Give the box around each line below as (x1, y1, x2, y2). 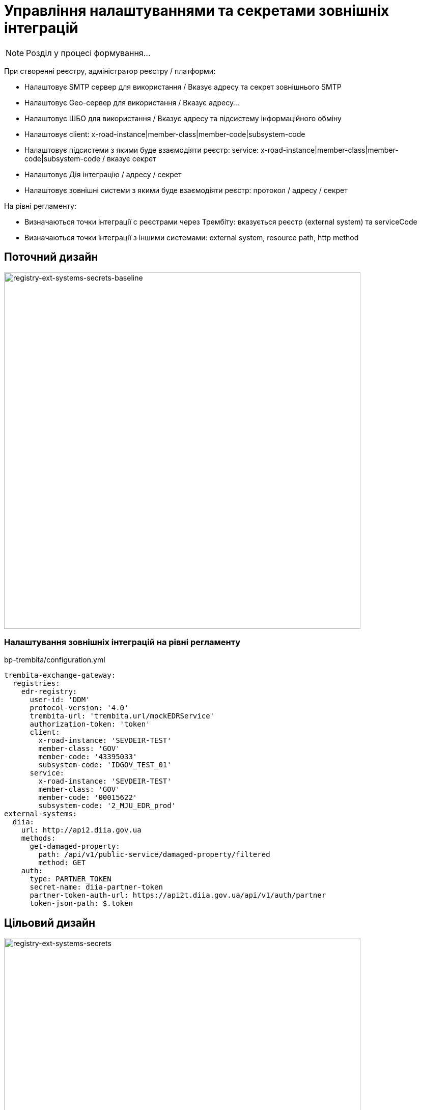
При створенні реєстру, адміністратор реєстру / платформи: (4, 66, 216, 75)
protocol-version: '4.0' (30, 704, 129, 712)
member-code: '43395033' (38, 753, 137, 761)
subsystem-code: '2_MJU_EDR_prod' (38, 801, 176, 810)
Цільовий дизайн (4, 916, 96, 929)
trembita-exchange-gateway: (4, 671, 116, 680)
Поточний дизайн (4, 251, 98, 264)
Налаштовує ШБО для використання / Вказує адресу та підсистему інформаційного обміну (24, 114, 342, 123)
